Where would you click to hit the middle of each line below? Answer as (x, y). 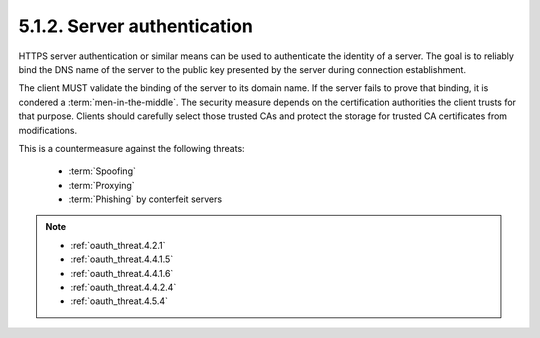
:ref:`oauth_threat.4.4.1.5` (122, 259)
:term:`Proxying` (101, 185)
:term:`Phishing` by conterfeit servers (145, 199)
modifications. (48, 130)
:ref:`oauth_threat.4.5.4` (119, 301)
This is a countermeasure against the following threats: (131, 148)
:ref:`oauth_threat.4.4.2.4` (123, 287)
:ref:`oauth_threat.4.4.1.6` (122, 273)
